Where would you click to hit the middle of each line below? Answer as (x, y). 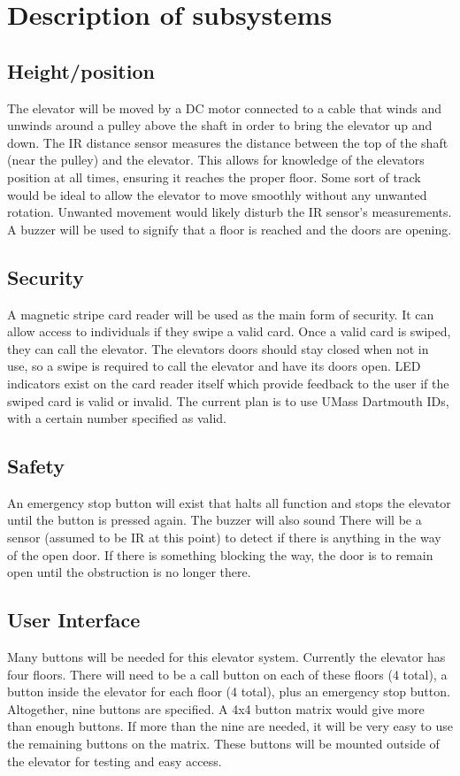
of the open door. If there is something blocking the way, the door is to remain (220, 554)
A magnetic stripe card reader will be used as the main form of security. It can (221, 314)
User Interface (74, 620)
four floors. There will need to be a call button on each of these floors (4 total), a (227, 674)
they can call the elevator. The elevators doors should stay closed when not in (218, 348)
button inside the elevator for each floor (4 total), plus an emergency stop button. (229, 691)
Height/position (81, 70)
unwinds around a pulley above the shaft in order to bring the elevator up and (220, 125)
